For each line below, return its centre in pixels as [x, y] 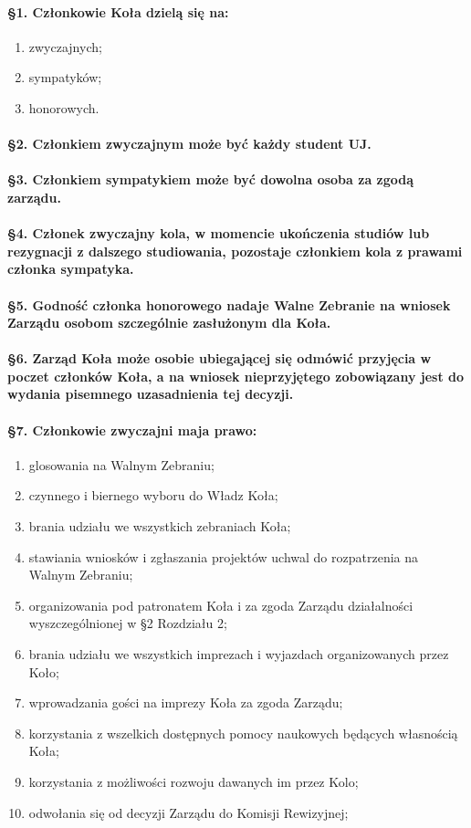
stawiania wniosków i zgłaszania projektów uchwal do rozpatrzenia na [223, 556]
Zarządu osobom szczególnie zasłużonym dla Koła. [169, 323]
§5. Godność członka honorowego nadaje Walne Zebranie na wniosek [229, 304]
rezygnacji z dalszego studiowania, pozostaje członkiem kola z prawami [235, 251]
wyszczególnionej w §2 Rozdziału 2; [128, 623]
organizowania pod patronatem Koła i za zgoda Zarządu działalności [221, 605]
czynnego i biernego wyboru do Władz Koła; [153, 495]
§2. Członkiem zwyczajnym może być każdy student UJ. [189, 144]
